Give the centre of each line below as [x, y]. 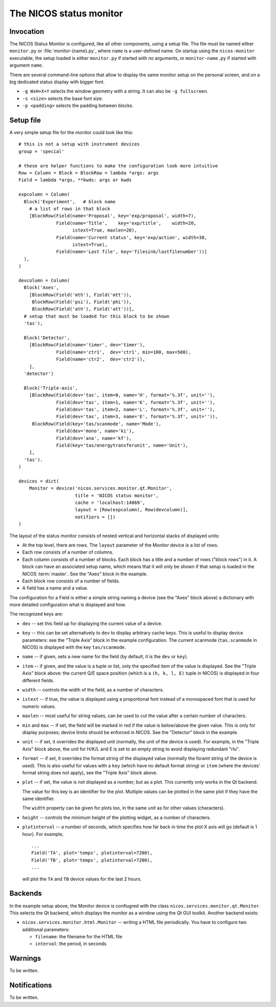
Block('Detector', [47, 338]
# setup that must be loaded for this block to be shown [97, 316]
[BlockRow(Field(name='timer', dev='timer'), [87, 345]
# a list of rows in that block [70, 209]
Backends [26, 894]
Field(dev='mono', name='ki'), [96, 431]
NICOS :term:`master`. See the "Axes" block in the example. [85, 574]
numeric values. [39, 706]
